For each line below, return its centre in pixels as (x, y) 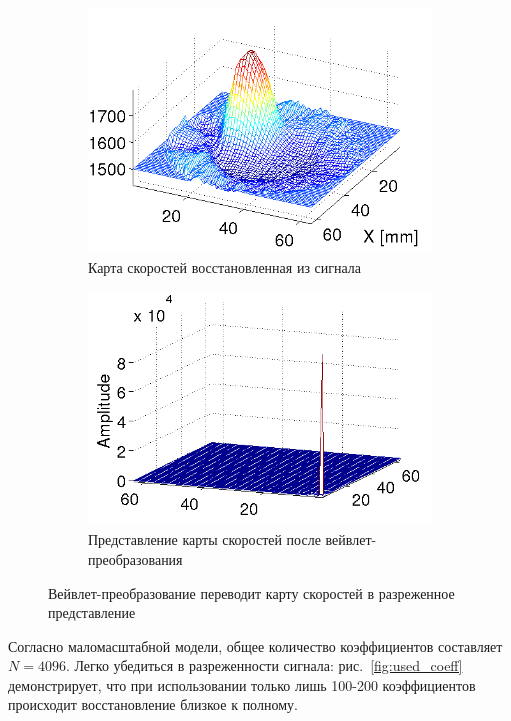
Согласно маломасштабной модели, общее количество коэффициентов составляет (255, 645)
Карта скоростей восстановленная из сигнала (225, 267)
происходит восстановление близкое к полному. (153, 704)
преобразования (135, 558)
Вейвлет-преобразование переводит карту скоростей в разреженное (251, 592)
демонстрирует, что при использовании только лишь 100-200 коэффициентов (242, 684)
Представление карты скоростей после (204, 539)
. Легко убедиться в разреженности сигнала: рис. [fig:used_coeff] (264, 665)
